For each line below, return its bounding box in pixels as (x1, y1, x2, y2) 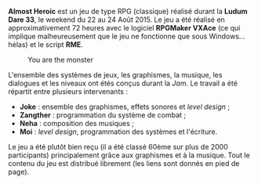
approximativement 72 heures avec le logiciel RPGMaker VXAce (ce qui (8, 23, 241, 32)
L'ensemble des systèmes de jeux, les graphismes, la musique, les (8, 70, 223, 79)
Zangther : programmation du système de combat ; (19, 110, 187, 120)
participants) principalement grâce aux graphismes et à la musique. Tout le (8, 150, 250, 160)
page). (8, 168, 30, 176)
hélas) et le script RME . (8, 40, 84, 49)
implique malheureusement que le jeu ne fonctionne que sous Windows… (8, 31, 245, 41)
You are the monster (27, 55, 94, 64)
